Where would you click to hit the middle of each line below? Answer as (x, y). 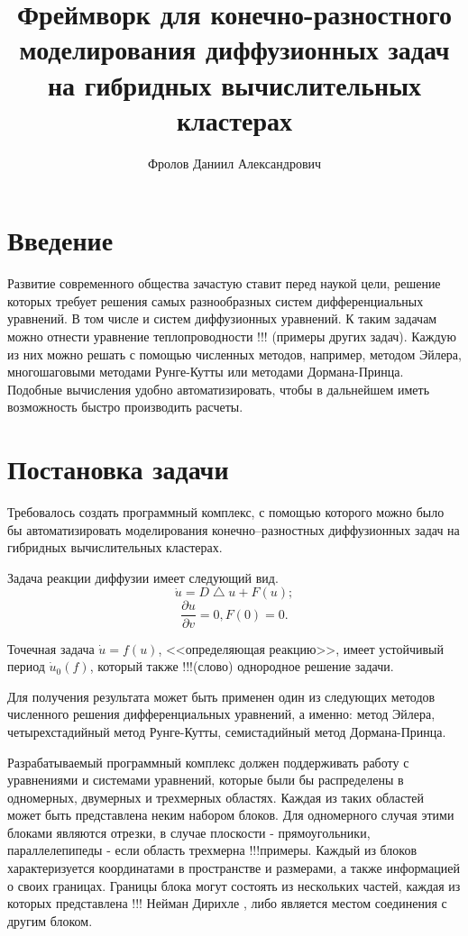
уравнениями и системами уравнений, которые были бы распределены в (206, 780)
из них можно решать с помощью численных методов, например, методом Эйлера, (234, 354)
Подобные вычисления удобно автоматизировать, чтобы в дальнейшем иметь (219, 389)
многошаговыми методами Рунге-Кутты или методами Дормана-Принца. (206, 372)
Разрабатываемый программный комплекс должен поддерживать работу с (208, 762)
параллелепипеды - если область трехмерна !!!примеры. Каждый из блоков (212, 850)
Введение (60, 240)
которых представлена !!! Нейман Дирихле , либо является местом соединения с (227, 903)
